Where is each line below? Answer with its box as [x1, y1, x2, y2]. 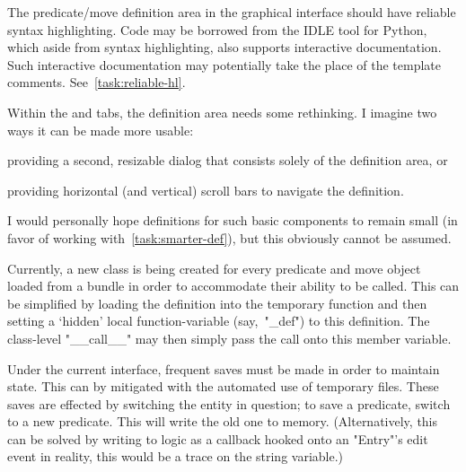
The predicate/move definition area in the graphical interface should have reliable [7, 3, 456, 21]
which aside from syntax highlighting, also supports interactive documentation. [7, 38, 442, 57]
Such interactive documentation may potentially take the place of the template [7, 55, 442, 74]
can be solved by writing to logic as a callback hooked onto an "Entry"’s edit [7, 429, 428, 448]
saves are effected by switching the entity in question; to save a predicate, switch [7, 394, 451, 413]
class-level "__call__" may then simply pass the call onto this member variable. [7, 328, 452, 347]
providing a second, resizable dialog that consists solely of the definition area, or [7, 151, 448, 170]
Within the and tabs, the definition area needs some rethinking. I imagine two [7, 102, 437, 121]
